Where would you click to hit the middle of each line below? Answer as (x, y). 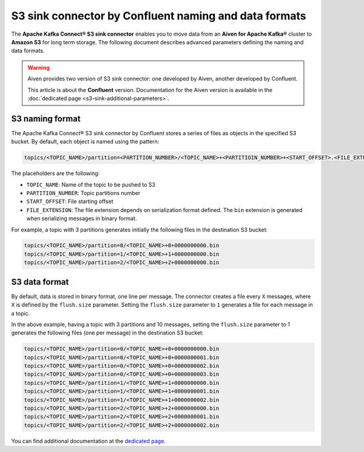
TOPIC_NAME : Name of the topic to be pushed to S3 (91, 184)
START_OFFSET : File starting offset (70, 201)
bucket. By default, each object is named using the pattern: (85, 142)
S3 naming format (46, 118)
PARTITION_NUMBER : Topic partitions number (83, 193)
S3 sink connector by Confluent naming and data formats (159, 16)
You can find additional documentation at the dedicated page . (89, 441)
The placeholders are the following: (56, 173)
